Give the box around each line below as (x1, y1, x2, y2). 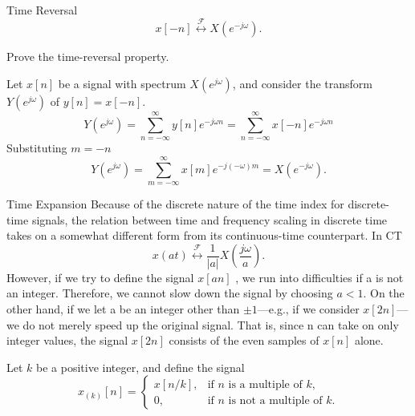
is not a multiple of (228, 394, 323, 406)
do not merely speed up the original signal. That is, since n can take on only (22, 316, 399, 333)
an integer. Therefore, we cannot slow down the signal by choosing (6, 285, 333, 301)
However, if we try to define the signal (6, 269, 194, 285)
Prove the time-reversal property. (6, 48, 169, 65)
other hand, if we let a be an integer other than (6, 300, 240, 317)
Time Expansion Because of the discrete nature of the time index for (6, 195, 344, 212)
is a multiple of (228, 378, 303, 390)
